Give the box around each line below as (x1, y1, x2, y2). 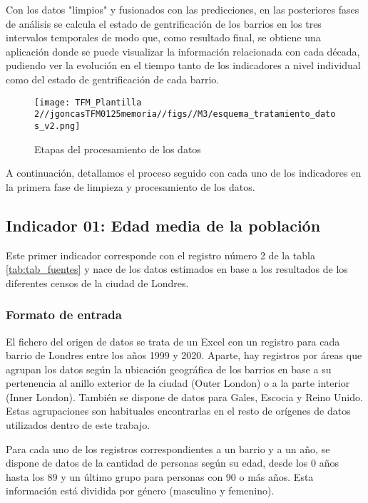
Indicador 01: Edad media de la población (6, 214, 321, 236)
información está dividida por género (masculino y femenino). (6, 483, 275, 498)
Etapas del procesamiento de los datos (34, 141, 201, 156)
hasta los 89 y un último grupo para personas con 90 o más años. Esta (6, 469, 314, 484)
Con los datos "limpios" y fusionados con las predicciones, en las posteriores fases (6, 2, 359, 16)
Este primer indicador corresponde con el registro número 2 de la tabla (6, 247, 315, 262)
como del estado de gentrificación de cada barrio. (6, 71, 220, 86)
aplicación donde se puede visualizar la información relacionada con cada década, (6, 43, 360, 58)
